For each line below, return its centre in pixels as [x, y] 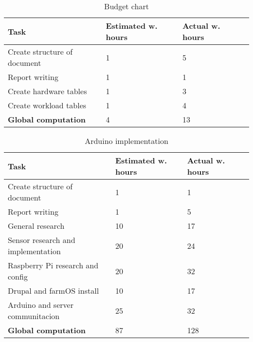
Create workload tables [47, 105]
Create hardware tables [47, 91]
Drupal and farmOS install [54, 291]
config [18, 276]
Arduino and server [41, 305]
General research [36, 226]
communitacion [34, 316]
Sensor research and [42, 240]
